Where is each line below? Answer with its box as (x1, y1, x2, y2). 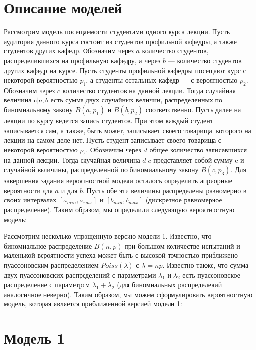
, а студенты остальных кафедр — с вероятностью (86, 75, 238, 85)
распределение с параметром (4, 279, 90, 290)
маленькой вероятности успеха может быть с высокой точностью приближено (4, 250, 238, 260)
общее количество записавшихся (149, 144, 247, 154)
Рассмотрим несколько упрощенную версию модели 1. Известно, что (4, 231, 212, 241)
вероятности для (4, 185, 53, 195)
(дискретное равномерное (145, 195, 222, 205)
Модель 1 (4, 328, 65, 348)
